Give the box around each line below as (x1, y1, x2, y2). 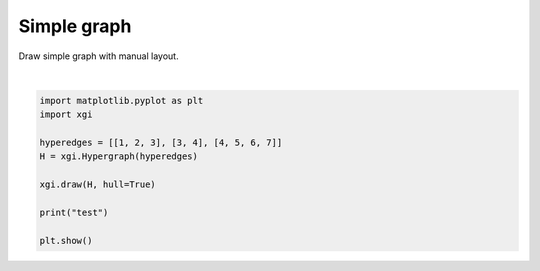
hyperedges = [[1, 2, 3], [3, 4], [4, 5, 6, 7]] (39, 137, 283, 149)
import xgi (39, 109, 93, 120)
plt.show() (39, 235, 93, 246)
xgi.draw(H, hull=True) (39, 179, 157, 190)
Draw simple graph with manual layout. (18, 50, 179, 62)
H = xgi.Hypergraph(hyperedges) (39, 151, 199, 162)
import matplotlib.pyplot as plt (39, 95, 204, 106)
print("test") (39, 207, 109, 219)
